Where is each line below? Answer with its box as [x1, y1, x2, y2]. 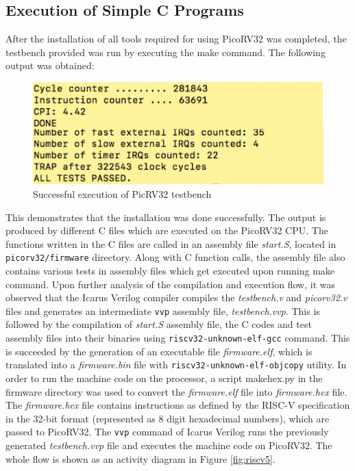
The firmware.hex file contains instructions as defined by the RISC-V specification [5, 398, 350, 412]
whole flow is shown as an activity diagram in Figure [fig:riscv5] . [5, 451, 276, 466]
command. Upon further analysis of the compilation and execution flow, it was [5, 277, 335, 291]
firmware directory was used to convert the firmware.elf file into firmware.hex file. [5, 384, 347, 398]
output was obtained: [5, 58, 95, 73]
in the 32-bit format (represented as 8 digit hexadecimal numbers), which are [5, 411, 330, 425]
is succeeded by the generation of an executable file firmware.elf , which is [5, 344, 313, 358]
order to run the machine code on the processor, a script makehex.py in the [5, 370, 323, 385]
